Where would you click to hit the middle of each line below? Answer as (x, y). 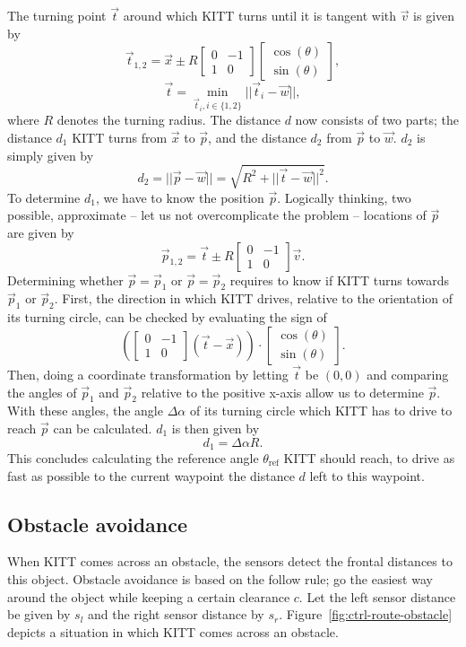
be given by (39, 614)
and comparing (408, 374)
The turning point (57, 16)
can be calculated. (103, 428)
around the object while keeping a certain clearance (149, 596)
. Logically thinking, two (344, 197)
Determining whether (65, 280)
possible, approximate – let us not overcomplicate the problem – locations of (217, 215)
